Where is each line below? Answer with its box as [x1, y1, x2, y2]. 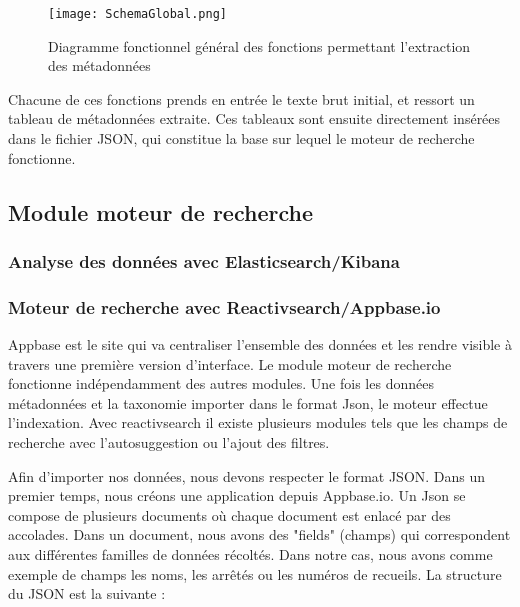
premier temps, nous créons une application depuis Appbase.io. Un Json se [8, 485, 466, 506]
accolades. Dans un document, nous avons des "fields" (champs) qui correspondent [8, 524, 511, 545]
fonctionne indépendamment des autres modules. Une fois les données [8, 373, 434, 394]
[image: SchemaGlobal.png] [48, 7, 227, 21]
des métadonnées [48, 55, 151, 76]
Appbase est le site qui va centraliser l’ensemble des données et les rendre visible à [8, 334, 512, 355]
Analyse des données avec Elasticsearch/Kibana [8, 248, 400, 273]
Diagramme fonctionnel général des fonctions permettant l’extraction [48, 35, 471, 56]
